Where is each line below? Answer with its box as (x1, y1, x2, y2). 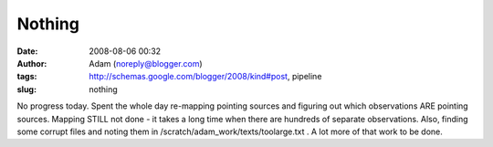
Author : (16, 58, 47, 68)
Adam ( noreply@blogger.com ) (89, 58, 203, 68)
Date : (16, 46, 38, 57)
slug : (16, 83, 37, 95)
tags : (16, 71, 37, 82)
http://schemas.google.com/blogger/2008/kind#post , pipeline (89, 71, 322, 82)
